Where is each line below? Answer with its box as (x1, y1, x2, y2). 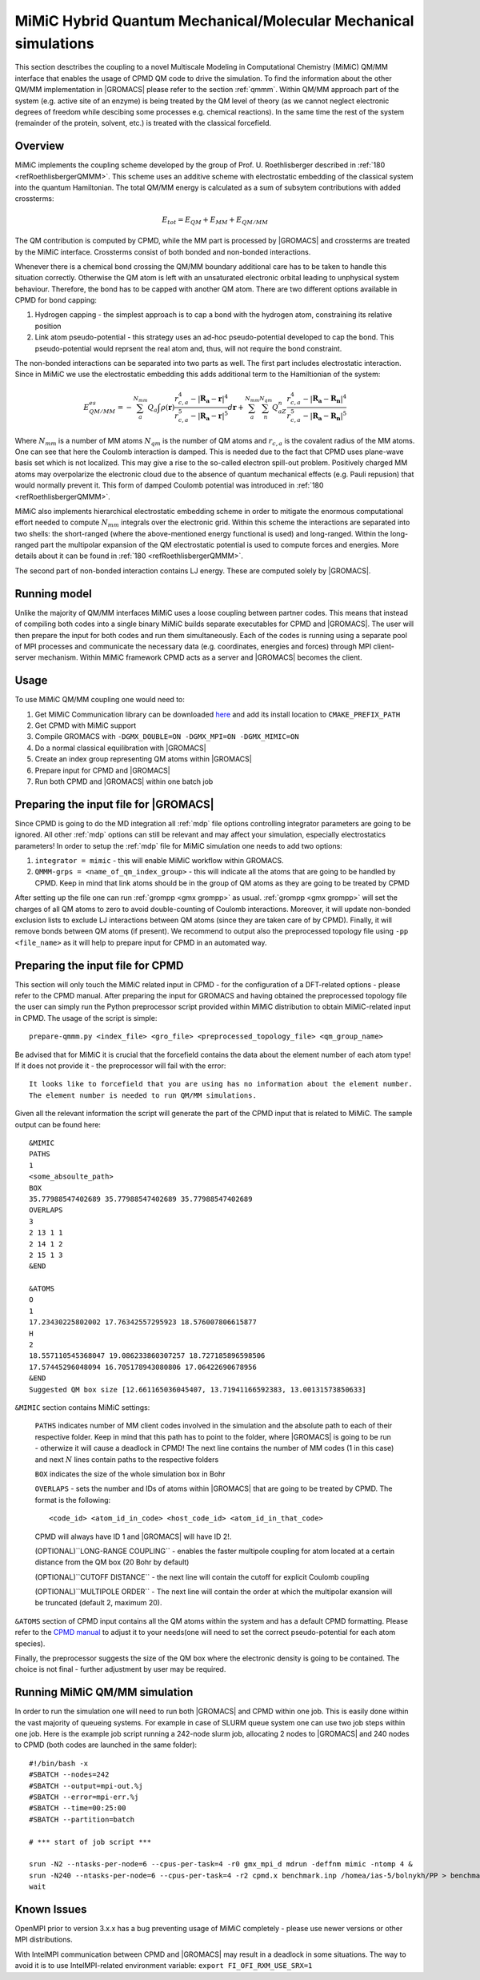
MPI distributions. (14, 1934, 73, 1945)
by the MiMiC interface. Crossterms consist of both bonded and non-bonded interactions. (14, 247, 311, 256)
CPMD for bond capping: (14, 295, 98, 305)
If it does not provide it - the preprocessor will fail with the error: (14, 1061, 226, 1070)
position (34, 321, 62, 331)
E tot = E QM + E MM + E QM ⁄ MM (162, 215, 268, 226)
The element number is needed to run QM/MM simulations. (29, 1090, 258, 1100)
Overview (14, 139, 65, 153)
